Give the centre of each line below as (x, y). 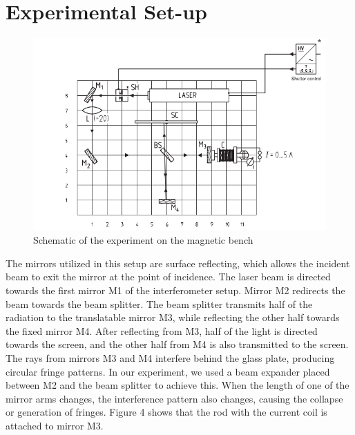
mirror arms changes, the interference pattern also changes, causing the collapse (174, 398)
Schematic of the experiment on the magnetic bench (143, 240)
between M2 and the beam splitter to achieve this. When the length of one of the (177, 385)
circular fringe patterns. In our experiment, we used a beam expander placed (168, 371)
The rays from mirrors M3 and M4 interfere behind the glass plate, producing (170, 357)
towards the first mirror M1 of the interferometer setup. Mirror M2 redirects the (175, 290)
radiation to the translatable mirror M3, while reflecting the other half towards (173, 317)
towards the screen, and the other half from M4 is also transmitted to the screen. (177, 344)
